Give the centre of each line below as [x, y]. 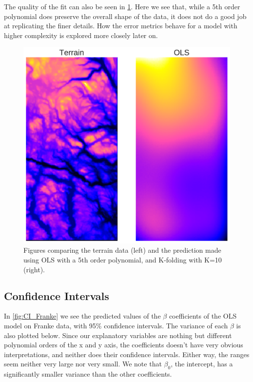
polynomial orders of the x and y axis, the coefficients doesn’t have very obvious [124, 345]
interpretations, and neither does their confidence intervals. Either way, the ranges [127, 354]
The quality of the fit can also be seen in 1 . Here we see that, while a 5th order [122, 6]
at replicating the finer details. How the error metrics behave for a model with [121, 26]
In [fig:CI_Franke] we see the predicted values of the [82, 316]
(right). [34, 269]
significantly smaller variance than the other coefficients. [88, 374]
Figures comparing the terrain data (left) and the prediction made [122, 250]
